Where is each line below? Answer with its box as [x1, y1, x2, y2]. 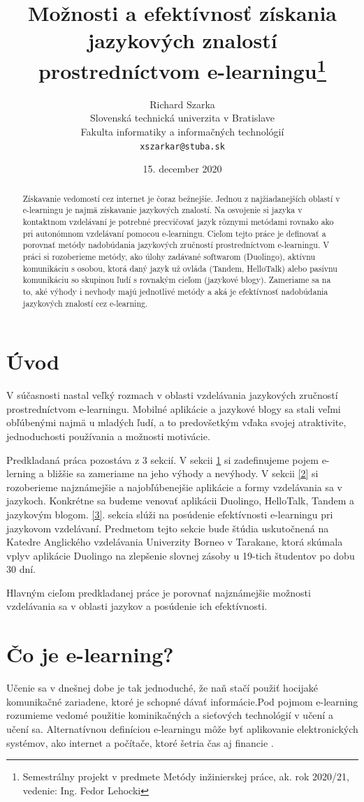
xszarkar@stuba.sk [140, 141, 225, 152]
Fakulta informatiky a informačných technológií [80, 124, 284, 139]
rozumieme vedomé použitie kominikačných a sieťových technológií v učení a [6, 708, 333, 722]
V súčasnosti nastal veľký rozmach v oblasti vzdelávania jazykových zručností [6, 388, 338, 402]
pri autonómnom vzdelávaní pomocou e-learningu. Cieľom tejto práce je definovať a [22, 227, 326, 239]
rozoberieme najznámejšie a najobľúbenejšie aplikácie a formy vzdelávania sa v [6, 479, 343, 494]
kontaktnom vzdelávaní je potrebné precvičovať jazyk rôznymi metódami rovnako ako [22, 215, 334, 227]
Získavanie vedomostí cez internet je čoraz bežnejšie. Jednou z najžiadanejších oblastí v [22, 192, 340, 204]
